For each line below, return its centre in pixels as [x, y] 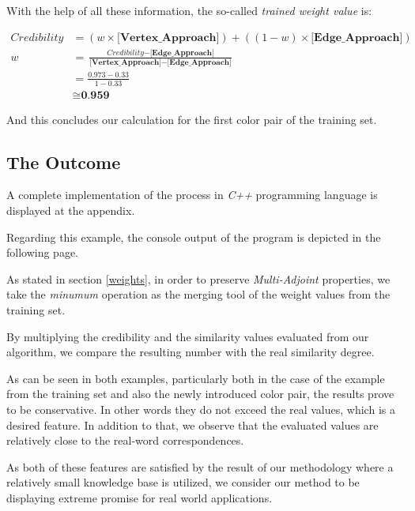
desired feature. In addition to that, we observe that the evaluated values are [192, 425]
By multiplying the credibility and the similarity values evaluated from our [188, 336]
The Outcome [64, 162]
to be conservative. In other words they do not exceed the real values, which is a [201, 410]
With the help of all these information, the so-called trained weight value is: [189, 10]
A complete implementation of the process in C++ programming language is [192, 195]
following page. [43, 252]
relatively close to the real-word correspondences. [125, 440]
